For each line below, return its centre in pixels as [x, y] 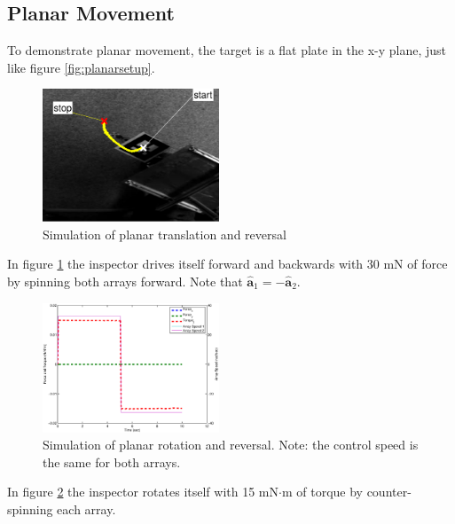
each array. [86, 508]
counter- [389, 492]
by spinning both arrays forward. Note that [125, 281]
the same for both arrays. [112, 461]
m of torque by [322, 492]
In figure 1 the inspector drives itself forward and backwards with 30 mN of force [227, 264]
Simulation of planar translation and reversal [165, 234]
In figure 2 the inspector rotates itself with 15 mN [143, 492]
